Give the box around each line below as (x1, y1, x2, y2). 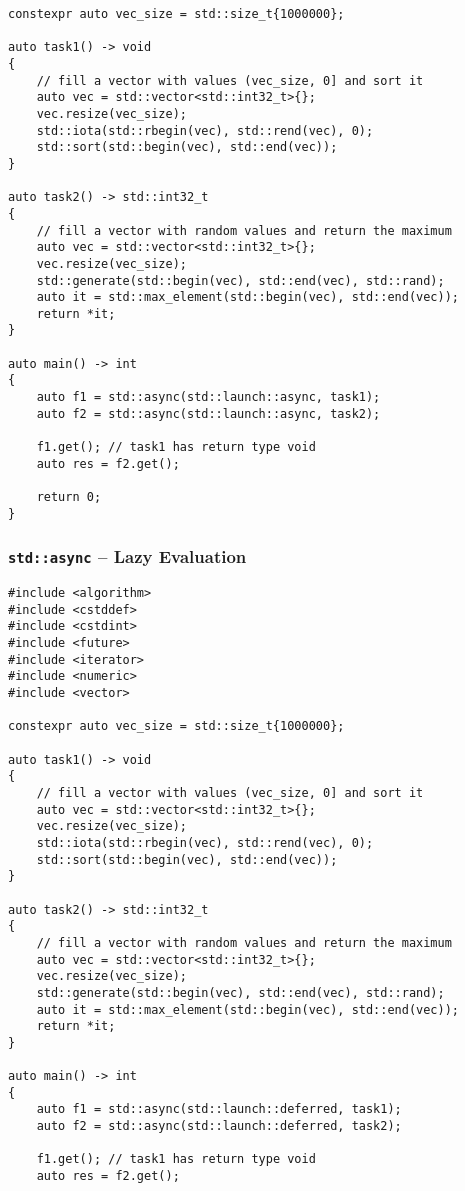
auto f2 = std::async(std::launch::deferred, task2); (36, 1119, 402, 1134)
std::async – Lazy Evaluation (8, 544, 247, 569)
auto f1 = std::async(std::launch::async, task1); (36, 390, 381, 405)
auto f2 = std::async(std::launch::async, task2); (36, 406, 381, 421)
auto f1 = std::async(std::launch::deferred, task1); (36, 1102, 402, 1117)
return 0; (36, 490, 102, 505)
